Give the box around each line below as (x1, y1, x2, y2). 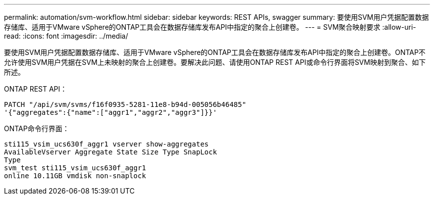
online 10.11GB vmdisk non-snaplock (4, 172, 146, 180)
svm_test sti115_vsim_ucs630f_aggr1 (4, 164, 146, 172)
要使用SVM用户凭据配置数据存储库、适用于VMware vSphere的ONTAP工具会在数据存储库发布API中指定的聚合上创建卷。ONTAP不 (4, 48, 426, 56)
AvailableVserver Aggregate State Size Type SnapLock (4, 148, 217, 156)
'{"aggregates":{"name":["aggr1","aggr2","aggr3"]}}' (4, 108, 217, 116)
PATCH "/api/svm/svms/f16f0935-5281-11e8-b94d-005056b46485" (4, 100, 246, 108)
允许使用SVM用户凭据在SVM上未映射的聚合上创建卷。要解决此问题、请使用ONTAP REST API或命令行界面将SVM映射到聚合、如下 (4, 58, 426, 66)
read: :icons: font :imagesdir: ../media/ (4, 32, 128, 40)
